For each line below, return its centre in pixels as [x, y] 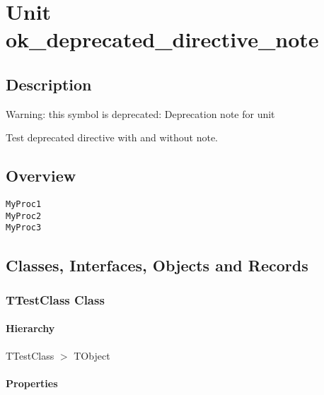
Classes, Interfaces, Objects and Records [157, 265]
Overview [41, 176]
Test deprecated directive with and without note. [112, 137]
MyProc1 [24, 205]
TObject [92, 355]
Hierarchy [30, 328]
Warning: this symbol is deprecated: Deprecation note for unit [140, 113]
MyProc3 [24, 228]
